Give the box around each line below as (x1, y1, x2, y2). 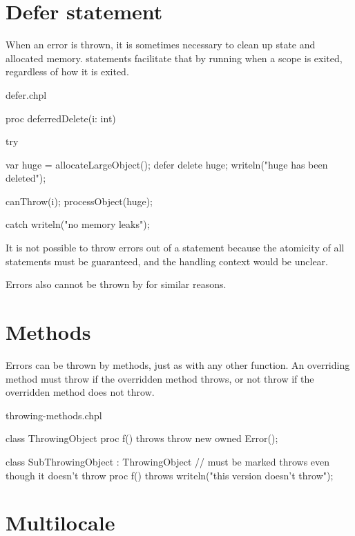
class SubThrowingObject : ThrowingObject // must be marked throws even (6, 454, 330, 468)
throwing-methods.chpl (6, 408, 102, 422)
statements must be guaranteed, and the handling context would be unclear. (6, 253, 328, 268)
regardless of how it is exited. (6, 64, 129, 79)
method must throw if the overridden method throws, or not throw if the (6, 371, 314, 385)
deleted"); (6, 171, 46, 185)
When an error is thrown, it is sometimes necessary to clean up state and (6, 37, 316, 52)
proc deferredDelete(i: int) (6, 111, 116, 125)
